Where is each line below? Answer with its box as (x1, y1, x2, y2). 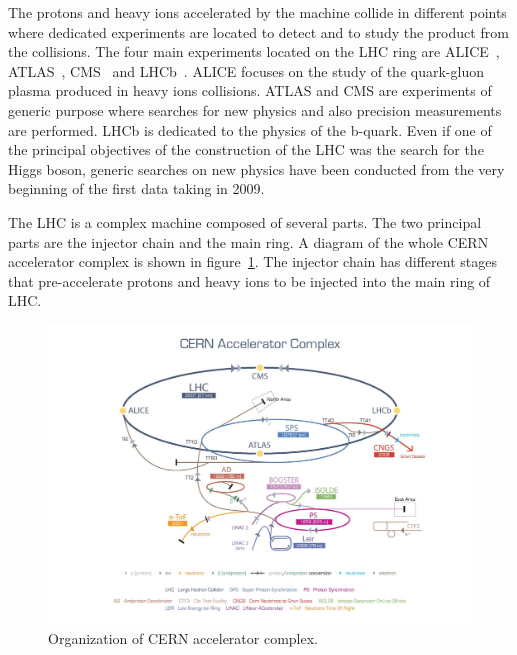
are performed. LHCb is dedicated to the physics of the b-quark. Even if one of (8, 119, 492, 140)
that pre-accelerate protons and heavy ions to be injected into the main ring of (8, 270, 491, 291)
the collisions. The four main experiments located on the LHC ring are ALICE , (8, 41, 500, 62)
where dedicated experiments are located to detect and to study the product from (8, 21, 509, 42)
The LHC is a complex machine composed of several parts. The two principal (8, 211, 482, 232)
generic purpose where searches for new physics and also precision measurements (8, 99, 502, 120)
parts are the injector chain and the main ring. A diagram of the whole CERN (8, 231, 489, 252)
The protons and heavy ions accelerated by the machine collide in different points (8, 2, 507, 22)
